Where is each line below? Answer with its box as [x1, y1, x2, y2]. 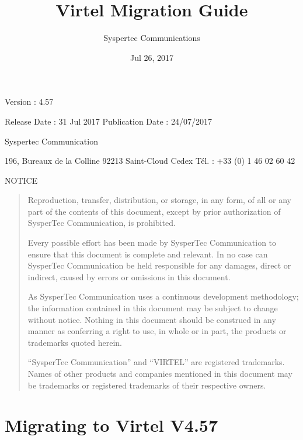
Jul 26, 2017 [130, 51, 174, 63]
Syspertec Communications [103, 32, 200, 44]
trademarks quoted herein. [27, 336, 123, 348]
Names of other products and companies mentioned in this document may [27, 367, 292, 379]
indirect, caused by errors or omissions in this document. [27, 270, 231, 283]
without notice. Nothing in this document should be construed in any [27, 313, 276, 325]
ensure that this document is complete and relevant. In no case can [27, 247, 268, 260]
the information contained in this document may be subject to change [27, 302, 278, 314]
